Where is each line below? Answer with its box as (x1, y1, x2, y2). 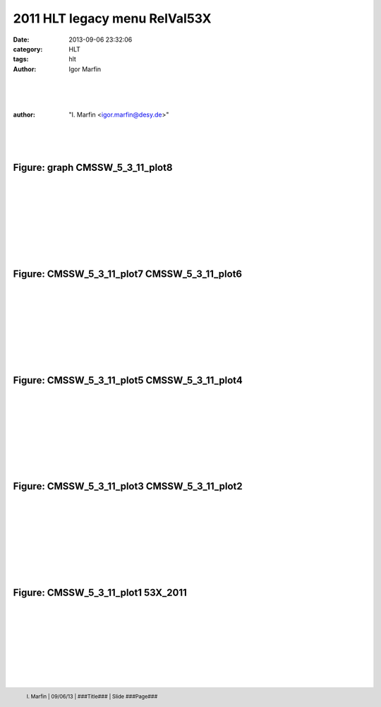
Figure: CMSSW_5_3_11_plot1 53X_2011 (13, 586, 187, 598)
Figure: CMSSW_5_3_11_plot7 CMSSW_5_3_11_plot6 (13, 268, 243, 280)
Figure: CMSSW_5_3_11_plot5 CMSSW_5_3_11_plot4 (13, 374, 243, 386)
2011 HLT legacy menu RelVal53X (13, 11, 212, 26)
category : (13, 44, 43, 53)
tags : (13, 55, 29, 64)
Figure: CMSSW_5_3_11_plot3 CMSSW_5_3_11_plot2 (13, 480, 243, 492)
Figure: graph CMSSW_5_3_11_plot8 (13, 162, 173, 174)
